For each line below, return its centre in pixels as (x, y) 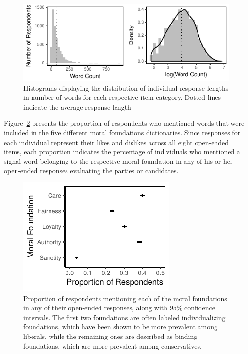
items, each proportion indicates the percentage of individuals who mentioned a (122, 152)
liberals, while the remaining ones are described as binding (110, 336)
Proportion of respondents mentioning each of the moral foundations (125, 298)
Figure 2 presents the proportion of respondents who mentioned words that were (124, 123)
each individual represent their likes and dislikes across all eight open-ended (116, 142)
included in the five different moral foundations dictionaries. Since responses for (122, 132)
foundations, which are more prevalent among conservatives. (113, 346)
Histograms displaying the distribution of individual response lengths (126, 88)
